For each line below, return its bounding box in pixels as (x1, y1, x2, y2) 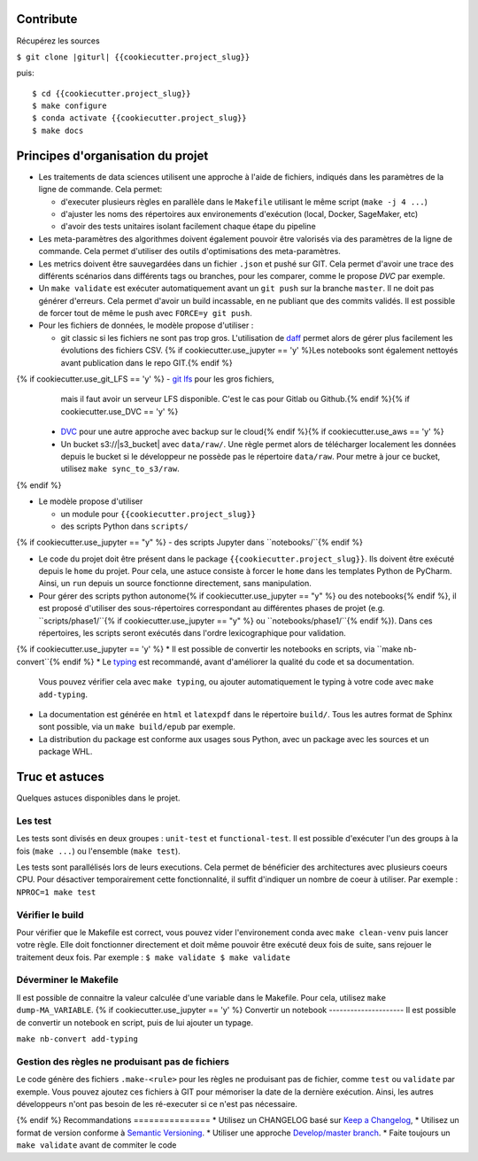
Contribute (16, 12, 78, 27)
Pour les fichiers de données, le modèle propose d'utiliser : (38, 320, 254, 331)
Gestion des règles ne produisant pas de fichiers (16, 1055, 230, 1067)
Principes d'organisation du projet (16, 148, 209, 163)
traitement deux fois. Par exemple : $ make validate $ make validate (16, 952, 291, 963)
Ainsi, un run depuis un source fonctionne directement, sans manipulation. (38, 578, 312, 589)
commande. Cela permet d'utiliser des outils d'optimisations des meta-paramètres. (38, 246, 341, 257)
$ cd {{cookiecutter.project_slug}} (32, 89, 191, 98)
